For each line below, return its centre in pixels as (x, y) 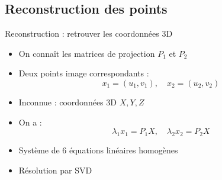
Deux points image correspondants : (84, 73)
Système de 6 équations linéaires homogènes (98, 150)
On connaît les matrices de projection (87, 53)
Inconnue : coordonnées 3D (67, 102)
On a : (30, 122)
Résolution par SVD (55, 170)
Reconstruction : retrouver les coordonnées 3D (89, 33)
